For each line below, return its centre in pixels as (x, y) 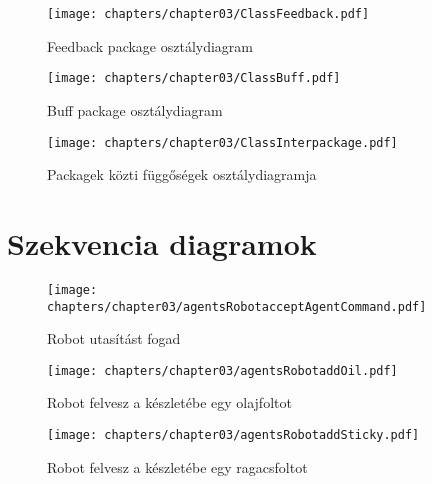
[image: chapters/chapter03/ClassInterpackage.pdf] (222, 142)
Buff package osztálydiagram (135, 109)
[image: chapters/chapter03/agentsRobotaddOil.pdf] (222, 370)
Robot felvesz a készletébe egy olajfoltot (169, 402)
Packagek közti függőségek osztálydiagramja (182, 174)
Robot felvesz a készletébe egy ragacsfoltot (177, 466)
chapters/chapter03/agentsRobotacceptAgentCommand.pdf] (237, 306)
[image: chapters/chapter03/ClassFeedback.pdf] (208, 14)
